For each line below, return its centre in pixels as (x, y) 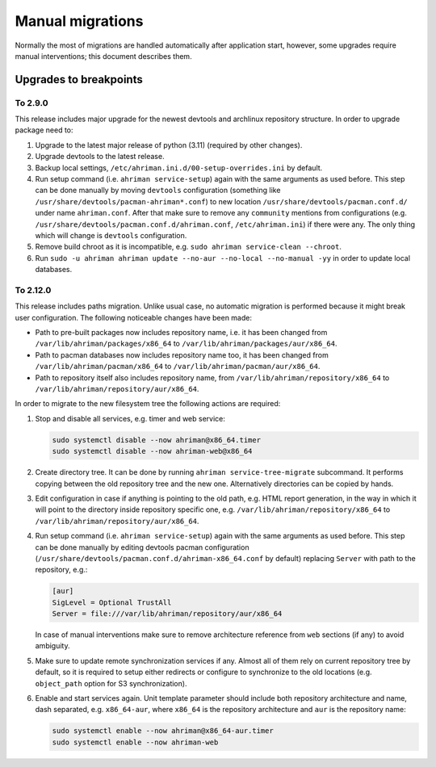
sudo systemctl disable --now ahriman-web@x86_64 (152, 451)
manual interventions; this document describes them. (104, 56)
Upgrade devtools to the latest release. (100, 157)
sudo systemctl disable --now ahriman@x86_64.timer (157, 440)
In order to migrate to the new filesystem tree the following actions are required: (148, 404)
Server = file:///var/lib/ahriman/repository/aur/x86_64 (167, 614)
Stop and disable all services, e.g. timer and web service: (130, 418)
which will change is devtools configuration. (111, 235)
